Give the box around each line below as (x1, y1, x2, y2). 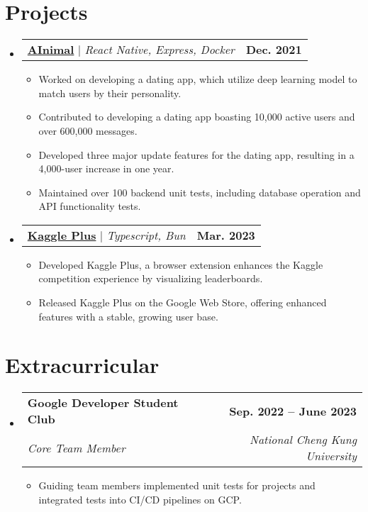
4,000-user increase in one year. (38, 161, 174, 176)
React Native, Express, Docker (84, 41, 235, 58)
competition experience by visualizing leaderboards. (38, 271, 263, 286)
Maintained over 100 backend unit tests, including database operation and (38, 184, 361, 199)
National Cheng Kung (250, 431, 357, 448)
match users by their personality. (38, 85, 182, 100)
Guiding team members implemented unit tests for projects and (38, 478, 316, 493)
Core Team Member (27, 439, 126, 456)
